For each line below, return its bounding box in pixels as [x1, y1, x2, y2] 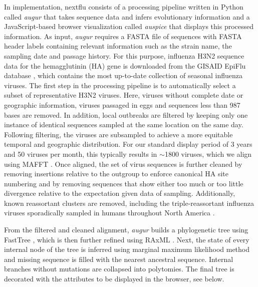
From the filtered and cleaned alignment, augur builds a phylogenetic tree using [4, 224, 248, 235]
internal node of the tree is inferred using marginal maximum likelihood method [4, 244, 249, 254]
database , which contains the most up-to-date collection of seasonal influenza [4, 70, 242, 81]
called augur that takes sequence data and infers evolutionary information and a [4, 11, 250, 22]
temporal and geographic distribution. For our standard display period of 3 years [4, 139, 252, 149]
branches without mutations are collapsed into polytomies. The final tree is [4, 263, 234, 274]
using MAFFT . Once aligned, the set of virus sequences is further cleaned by [4, 158, 242, 169]
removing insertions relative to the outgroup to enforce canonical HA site [4, 168, 229, 179]
